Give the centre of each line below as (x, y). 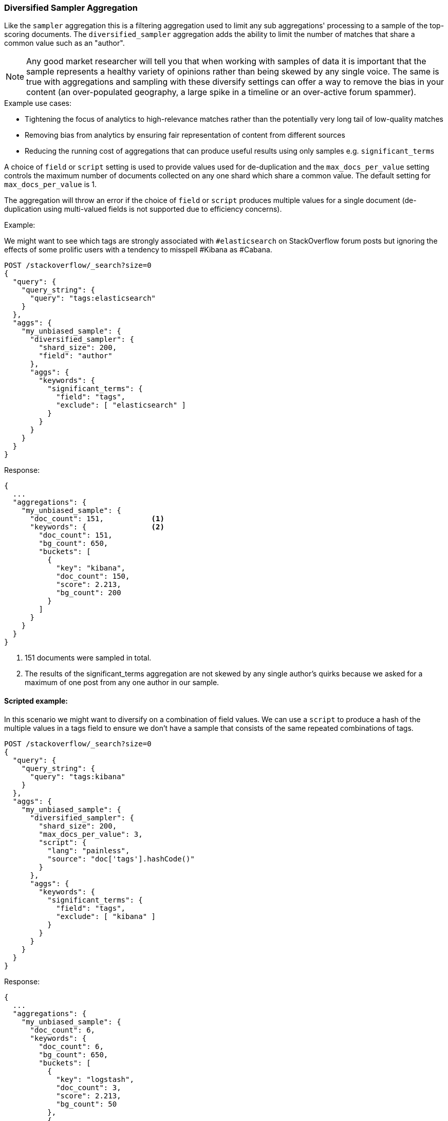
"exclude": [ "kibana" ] (106, 916)
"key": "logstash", (95, 1079)
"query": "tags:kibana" (78, 776)
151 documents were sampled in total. (88, 658)
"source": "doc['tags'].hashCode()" (121, 859)
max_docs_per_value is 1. (51, 185)
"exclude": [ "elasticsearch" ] (121, 405)
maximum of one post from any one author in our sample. (122, 683)
